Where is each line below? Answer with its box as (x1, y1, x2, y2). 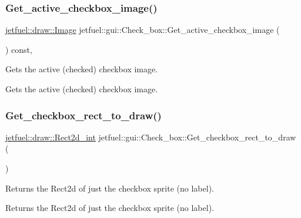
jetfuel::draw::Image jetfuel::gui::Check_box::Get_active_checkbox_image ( (5, 24, 280, 36)
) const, (5, 43, 32, 55)
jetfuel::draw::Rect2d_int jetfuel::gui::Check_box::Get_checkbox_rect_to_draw (5, 130, 296, 143)
